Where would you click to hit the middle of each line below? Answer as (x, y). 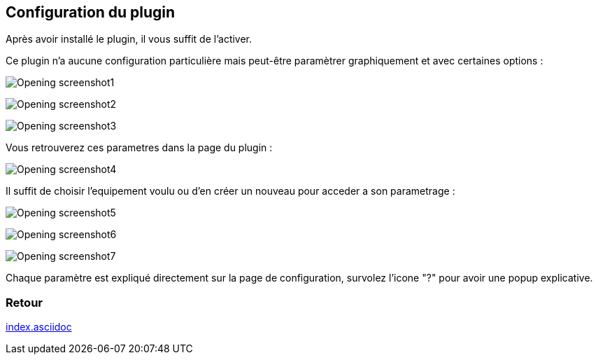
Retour (24, 302)
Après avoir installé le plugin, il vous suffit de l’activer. (129, 39)
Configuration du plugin (91, 12)
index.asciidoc (39, 327)
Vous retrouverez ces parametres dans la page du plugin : (139, 148)
